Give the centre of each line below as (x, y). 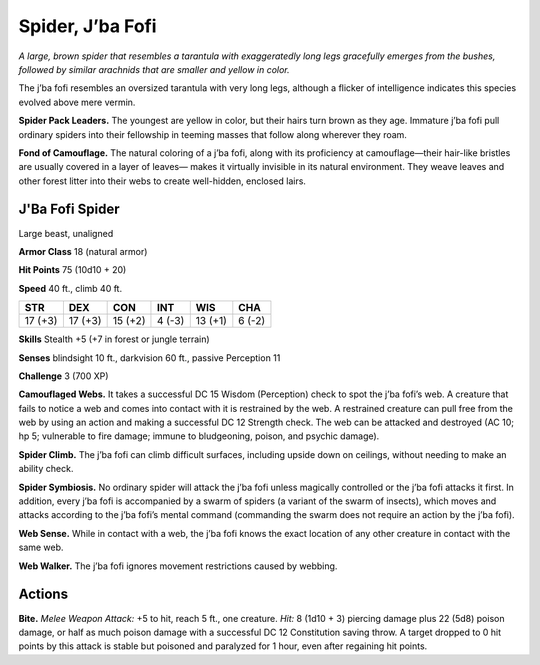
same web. (41, 547)
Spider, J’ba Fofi (87, 26)
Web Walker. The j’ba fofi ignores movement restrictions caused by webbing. (178, 566)
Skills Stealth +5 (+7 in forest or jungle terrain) (114, 339)
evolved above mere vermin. (77, 102)
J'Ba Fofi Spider (69, 209)
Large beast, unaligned (66, 233)
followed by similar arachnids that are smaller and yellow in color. (154, 69)
